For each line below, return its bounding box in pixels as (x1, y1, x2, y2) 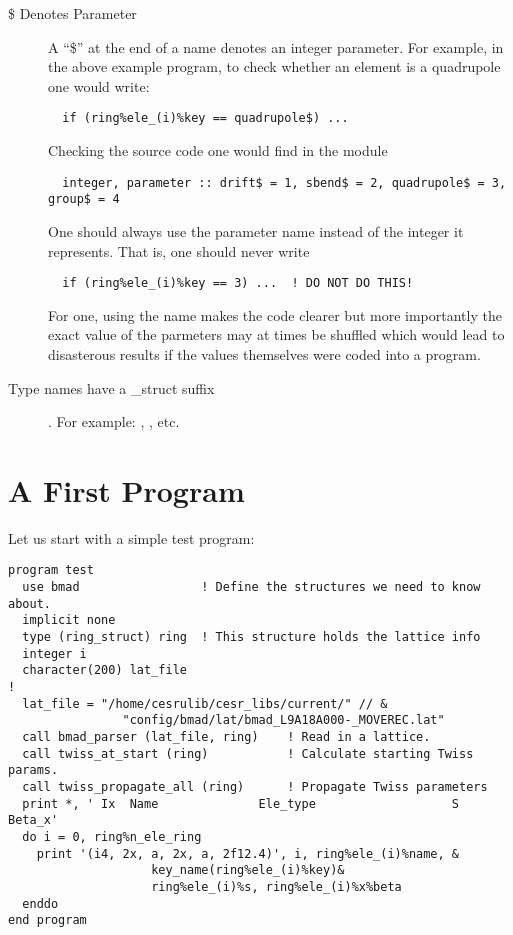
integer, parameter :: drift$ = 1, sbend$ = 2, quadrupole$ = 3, (62, 175, 507, 190)
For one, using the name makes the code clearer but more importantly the (48, 304, 502, 325)
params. (8, 763, 59, 778)
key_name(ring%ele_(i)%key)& (151, 863, 345, 878)
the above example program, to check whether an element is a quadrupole (48, 56, 501, 77)
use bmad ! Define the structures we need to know (22, 580, 481, 595)
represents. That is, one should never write (48, 240, 310, 261)
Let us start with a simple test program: (8, 527, 255, 548)
